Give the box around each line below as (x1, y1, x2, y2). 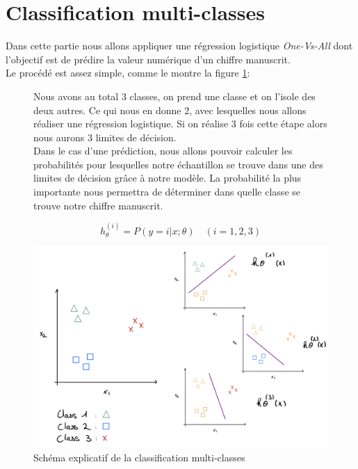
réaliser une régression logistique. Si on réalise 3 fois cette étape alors (33, 116, 327, 131)
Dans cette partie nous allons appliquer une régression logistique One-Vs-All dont (6, 38, 353, 53)
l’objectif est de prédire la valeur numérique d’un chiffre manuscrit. (6, 51, 291, 66)
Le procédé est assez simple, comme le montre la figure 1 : (6, 65, 250, 80)
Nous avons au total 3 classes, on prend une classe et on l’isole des (33, 88, 316, 103)
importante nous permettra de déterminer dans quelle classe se (33, 184, 300, 199)
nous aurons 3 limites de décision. (33, 129, 177, 144)
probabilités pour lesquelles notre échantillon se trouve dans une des (33, 157, 323, 171)
